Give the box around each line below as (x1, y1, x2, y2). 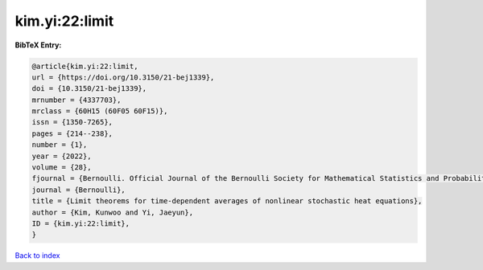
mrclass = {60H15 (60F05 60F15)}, (31, 107, 168, 116)
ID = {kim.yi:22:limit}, (31, 219, 130, 228)
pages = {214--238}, (31, 129, 113, 138)
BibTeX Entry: (14, 40, 62, 50)
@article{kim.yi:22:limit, (31, 61, 138, 71)
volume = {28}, (31, 163, 92, 172)
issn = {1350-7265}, (31, 117, 113, 127)
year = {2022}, (31, 151, 92, 161)
